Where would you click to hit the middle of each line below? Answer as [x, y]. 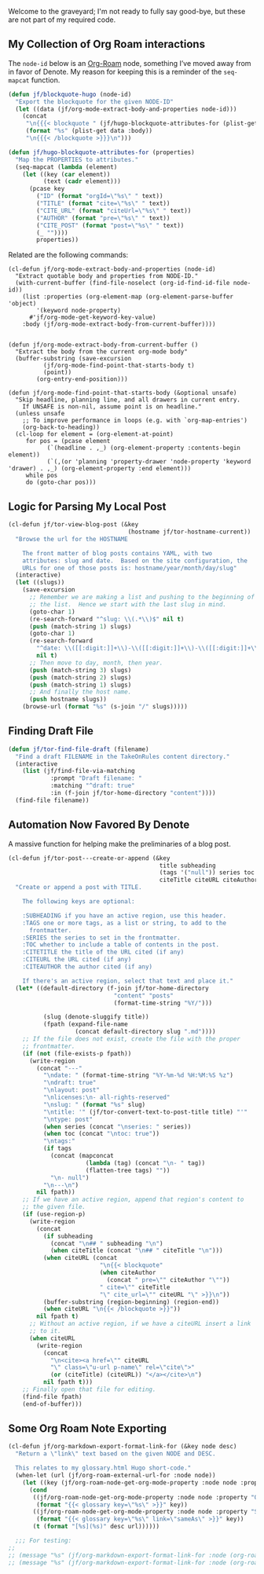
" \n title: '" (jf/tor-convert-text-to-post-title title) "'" [145, 1112]
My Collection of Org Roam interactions [107, 44]
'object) [22, 304]
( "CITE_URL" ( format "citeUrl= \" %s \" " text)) [114, 210]
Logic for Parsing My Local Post [87, 506]
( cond [38, 1490]
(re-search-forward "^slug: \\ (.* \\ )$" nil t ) [106, 619]
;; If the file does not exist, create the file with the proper [132, 1039]
